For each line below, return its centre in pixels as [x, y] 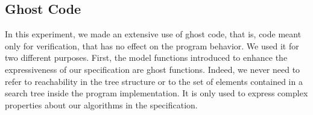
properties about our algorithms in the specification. [101, 104]
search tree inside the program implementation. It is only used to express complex [156, 93]
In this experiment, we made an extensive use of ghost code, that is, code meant [153, 34]
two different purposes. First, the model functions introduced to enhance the [146, 57]
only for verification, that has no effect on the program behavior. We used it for [152, 45]
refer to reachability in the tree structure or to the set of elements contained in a [154, 81]
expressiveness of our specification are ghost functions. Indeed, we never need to [153, 69]
